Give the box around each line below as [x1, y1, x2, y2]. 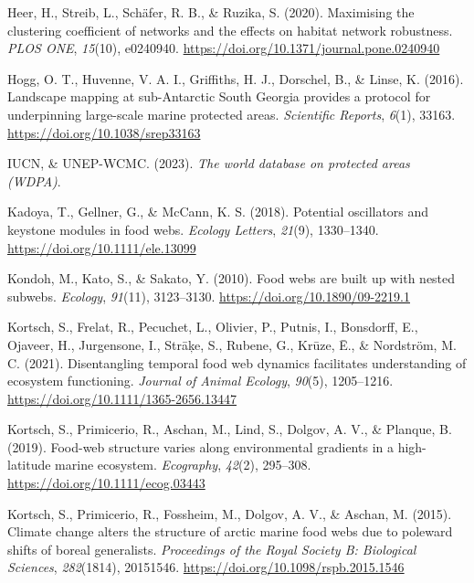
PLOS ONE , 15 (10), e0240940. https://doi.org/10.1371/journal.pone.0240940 [7, 38, 440, 58]
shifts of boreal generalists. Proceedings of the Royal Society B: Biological [7, 539, 416, 558]
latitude [7, 455, 51, 474]
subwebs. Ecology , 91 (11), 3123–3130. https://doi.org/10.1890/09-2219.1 [7, 286, 410, 305]
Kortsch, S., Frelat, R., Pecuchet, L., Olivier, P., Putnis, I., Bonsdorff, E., [7, 317, 418, 336]
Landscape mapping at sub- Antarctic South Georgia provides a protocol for [7, 87, 431, 106]
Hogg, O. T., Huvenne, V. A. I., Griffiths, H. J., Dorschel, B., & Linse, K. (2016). [7, 69, 464, 88]
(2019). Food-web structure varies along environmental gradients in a [7, 437, 394, 456]
